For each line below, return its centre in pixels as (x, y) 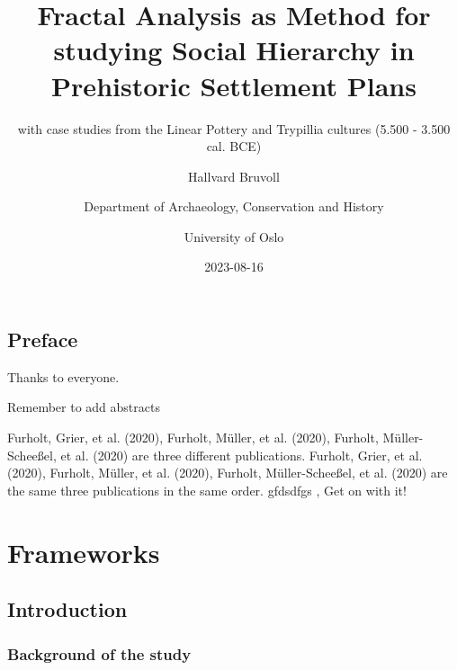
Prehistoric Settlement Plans (234, 85)
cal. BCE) (234, 146)
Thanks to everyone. (63, 376)
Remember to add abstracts (84, 407)
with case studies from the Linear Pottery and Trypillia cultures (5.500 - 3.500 (234, 128)
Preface (43, 339)
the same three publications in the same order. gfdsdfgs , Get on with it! (207, 490)
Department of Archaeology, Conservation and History (234, 206)
